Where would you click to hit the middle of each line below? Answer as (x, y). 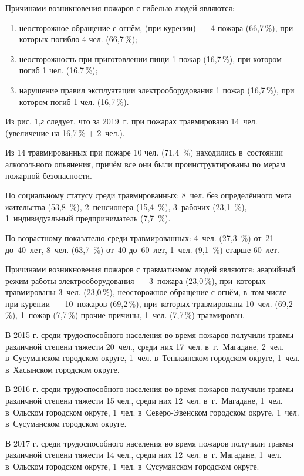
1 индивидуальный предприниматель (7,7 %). (88, 218)
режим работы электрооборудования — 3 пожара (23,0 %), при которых (136, 280)
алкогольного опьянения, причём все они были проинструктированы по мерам (145, 163)
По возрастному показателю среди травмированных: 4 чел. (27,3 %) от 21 (140, 237)
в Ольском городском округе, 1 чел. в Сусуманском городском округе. (132, 466)
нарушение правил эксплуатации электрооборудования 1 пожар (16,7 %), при (157, 90)
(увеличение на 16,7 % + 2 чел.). (65, 132)
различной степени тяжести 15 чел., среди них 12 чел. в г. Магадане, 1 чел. (144, 401)
